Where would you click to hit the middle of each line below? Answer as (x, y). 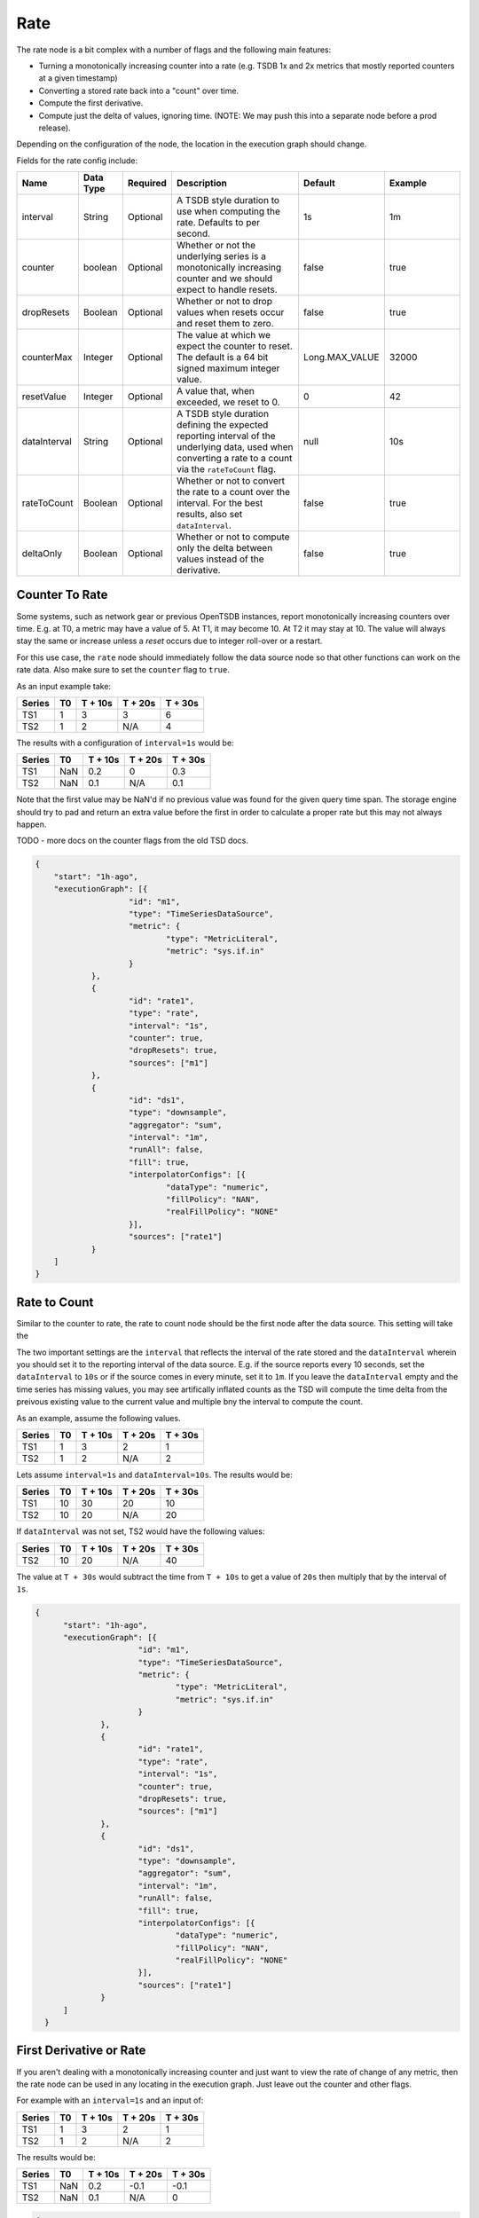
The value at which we (223, 335)
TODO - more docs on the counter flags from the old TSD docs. (132, 841)
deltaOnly (42, 554)
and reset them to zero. (225, 324)
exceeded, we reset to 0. (228, 402)
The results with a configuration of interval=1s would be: (125, 743)
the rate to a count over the (233, 492)
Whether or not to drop (224, 302)
